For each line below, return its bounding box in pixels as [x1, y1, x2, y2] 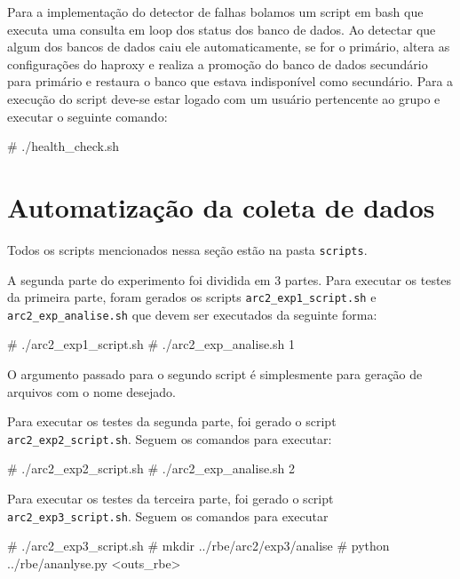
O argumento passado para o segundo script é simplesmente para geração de [7, 365, 423, 384]
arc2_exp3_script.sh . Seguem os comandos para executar [7, 506, 329, 525]
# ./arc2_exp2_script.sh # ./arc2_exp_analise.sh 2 [7, 459, 295, 478]
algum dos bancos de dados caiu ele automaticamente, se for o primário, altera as [7, 37, 450, 56]
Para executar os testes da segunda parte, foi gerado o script [7, 412, 337, 431]
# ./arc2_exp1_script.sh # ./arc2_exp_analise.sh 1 [7, 335, 295, 353]
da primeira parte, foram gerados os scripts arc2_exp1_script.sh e [7, 288, 377, 306]
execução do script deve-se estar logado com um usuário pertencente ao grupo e [7, 89, 440, 107]
